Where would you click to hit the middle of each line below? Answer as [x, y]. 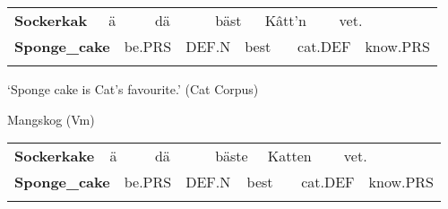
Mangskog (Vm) [51, 119]
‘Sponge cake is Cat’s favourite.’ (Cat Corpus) [133, 89]
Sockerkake [55, 156]
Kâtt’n [285, 20]
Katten [289, 156]
